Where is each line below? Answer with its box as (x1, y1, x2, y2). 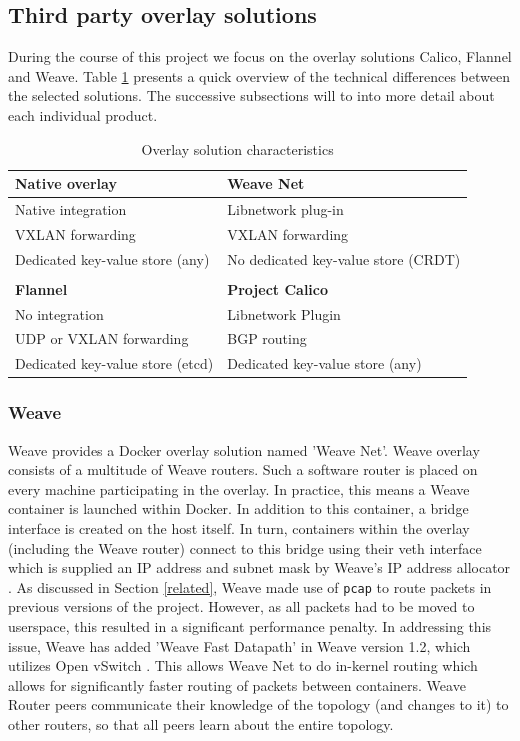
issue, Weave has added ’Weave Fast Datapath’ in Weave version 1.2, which (8, 635, 471, 656)
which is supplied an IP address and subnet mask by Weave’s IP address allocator (8, 557, 511, 578)
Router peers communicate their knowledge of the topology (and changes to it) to (8, 694, 509, 715)
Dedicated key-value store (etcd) (15, 353, 214, 374)
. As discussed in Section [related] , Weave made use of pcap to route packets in (8, 576, 492, 597)
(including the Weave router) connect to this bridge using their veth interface (8, 537, 482, 558)
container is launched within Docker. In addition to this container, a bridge (8, 498, 469, 519)
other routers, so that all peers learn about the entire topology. (8, 714, 394, 735)
